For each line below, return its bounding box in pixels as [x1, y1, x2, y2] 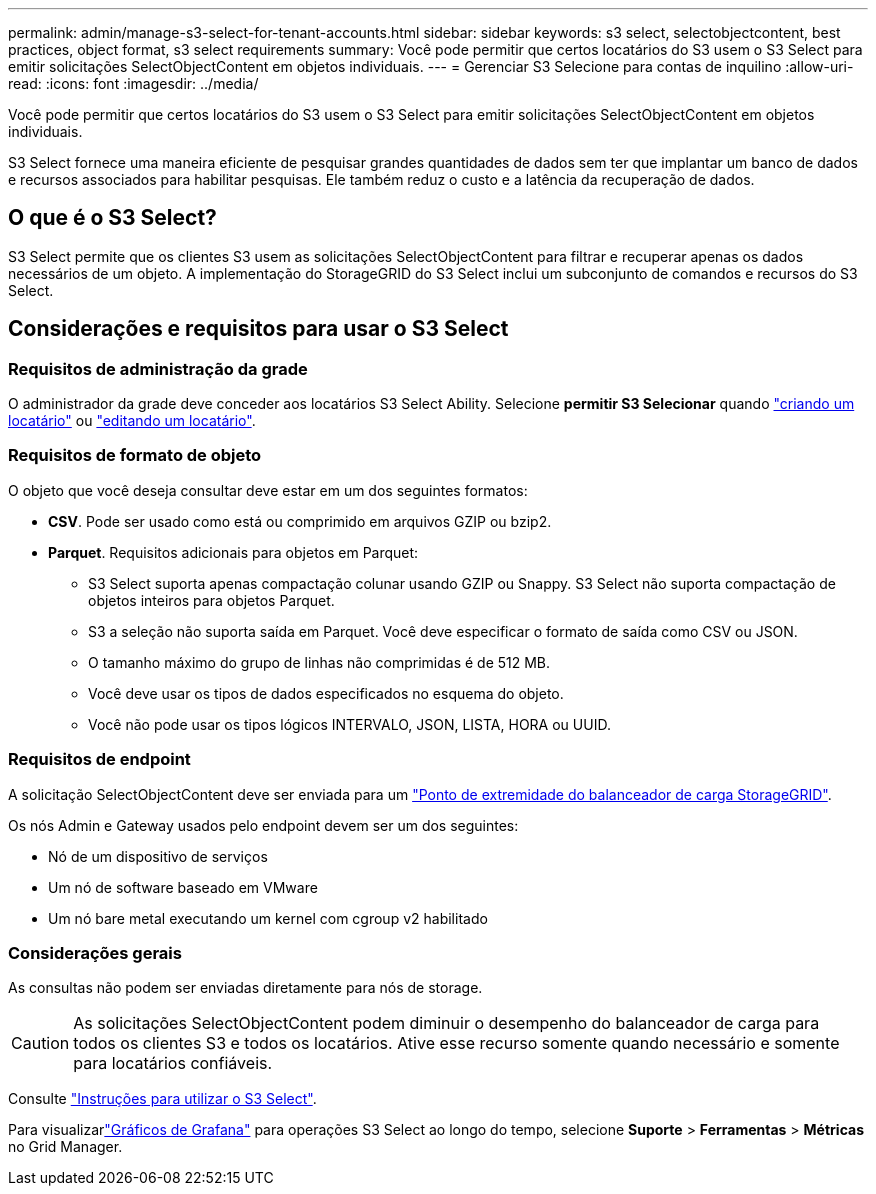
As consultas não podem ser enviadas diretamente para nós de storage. [8, 979, 483, 997]
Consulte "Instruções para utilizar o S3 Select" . [8, 1090, 317, 1108]
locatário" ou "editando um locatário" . [8, 412, 256, 430]
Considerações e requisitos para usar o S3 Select [8, 316, 509, 342]
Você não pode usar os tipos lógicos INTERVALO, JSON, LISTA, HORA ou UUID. [88, 715, 611, 733]
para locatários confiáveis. [73, 1053, 273, 1074]
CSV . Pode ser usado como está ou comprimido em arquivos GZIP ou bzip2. [48, 512, 552, 530]
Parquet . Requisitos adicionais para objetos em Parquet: [48, 543, 419, 561]
